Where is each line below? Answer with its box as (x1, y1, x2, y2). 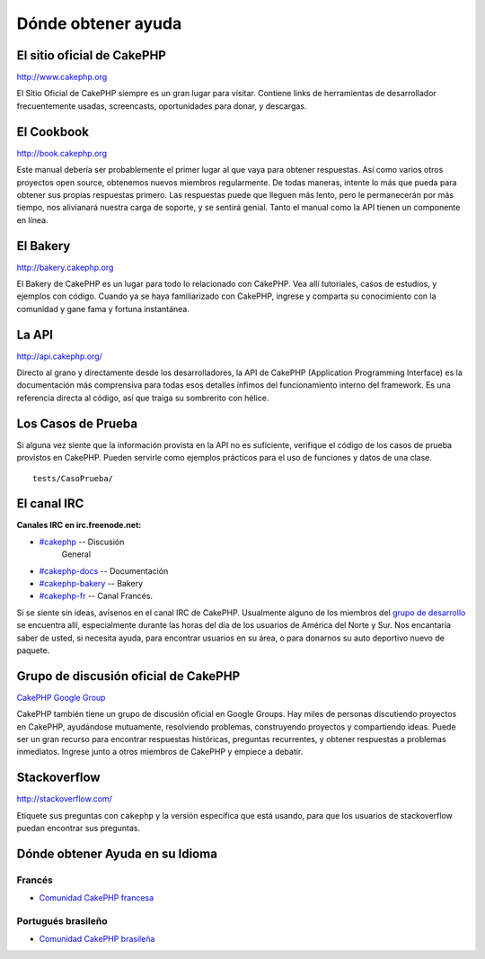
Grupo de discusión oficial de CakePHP (16, 668, 241, 684)
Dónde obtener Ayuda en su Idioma (16, 846, 217, 861)
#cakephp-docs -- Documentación (39, 565, 169, 576)
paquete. (16, 644, 50, 656)
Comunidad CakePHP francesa (39, 892, 154, 903)
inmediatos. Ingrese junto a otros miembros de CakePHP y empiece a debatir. (16, 747, 304, 757)
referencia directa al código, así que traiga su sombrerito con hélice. (16, 392, 269, 403)
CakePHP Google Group (16, 692, 106, 703)
